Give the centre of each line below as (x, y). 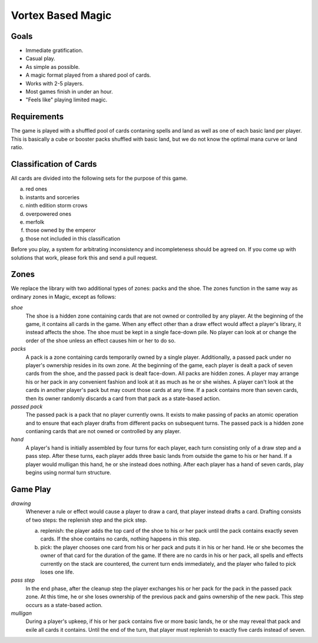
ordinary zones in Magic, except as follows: (64, 296)
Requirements (37, 117)
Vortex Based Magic (61, 15)
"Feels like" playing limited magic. (67, 100)
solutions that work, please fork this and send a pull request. (84, 258)
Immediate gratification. (54, 51)
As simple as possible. (53, 67)
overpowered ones (49, 214)
